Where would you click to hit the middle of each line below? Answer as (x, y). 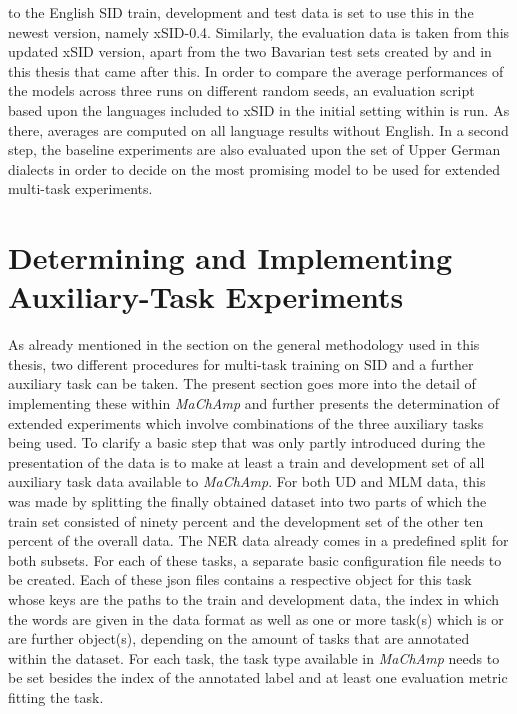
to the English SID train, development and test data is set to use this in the (241, 12)
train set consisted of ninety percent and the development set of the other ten (246, 520)
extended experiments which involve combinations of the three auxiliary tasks (246, 422)
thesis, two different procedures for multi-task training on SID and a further (241, 363)
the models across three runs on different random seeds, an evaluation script (241, 90)
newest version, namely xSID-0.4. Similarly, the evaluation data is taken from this (259, 31)
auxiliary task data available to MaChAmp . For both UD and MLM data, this (247, 481)
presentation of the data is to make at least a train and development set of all (246, 461)
